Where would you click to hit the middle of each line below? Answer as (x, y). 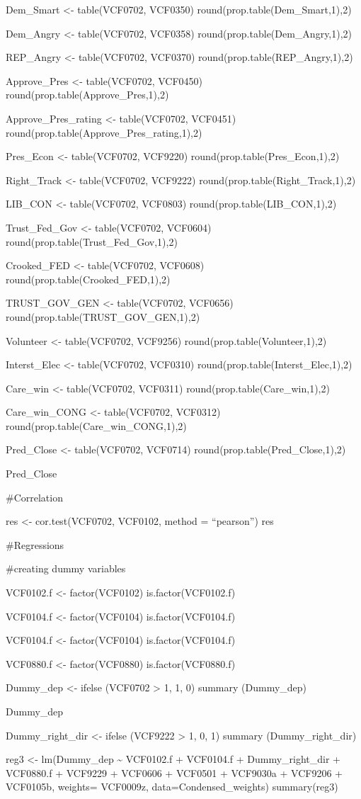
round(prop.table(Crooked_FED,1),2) (88, 279)
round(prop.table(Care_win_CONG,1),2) (96, 425)
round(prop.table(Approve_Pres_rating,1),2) (104, 132)
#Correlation (34, 497)
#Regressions (35, 544)
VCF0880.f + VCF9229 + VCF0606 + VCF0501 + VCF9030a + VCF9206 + (174, 772)
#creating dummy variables (66, 568)
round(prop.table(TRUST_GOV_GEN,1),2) (103, 316)
